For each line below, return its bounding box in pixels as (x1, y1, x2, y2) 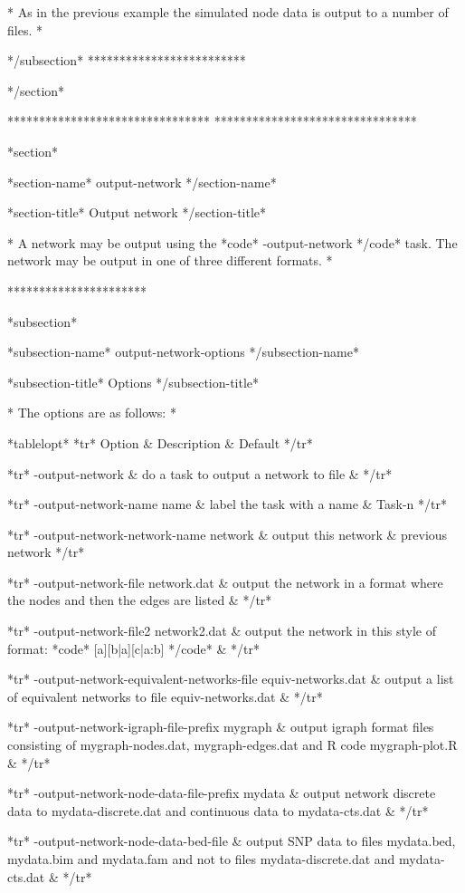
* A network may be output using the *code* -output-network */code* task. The (7, 233, 458, 252)
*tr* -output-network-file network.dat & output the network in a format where (7, 572, 443, 591)
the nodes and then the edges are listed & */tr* (7, 591, 272, 610)
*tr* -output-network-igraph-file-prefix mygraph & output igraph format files (7, 717, 434, 736)
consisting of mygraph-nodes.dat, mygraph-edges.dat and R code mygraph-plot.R (7, 735, 458, 754)
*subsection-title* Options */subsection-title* (7, 372, 260, 391)
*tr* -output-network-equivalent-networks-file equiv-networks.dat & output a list (7, 669, 454, 688)
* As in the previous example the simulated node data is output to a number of (7, 3, 449, 21)
